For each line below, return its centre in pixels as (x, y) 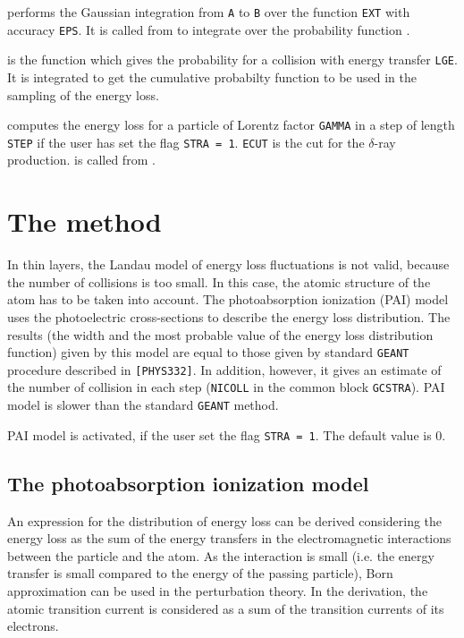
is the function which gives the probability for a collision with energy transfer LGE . (232, 60)
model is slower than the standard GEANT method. (143, 405)
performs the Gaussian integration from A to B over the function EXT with (209, 12)
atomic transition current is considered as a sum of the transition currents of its (226, 608)
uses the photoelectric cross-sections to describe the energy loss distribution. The (229, 316)
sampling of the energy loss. (83, 94)
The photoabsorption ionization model (188, 483)
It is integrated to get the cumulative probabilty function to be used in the (212, 77)
